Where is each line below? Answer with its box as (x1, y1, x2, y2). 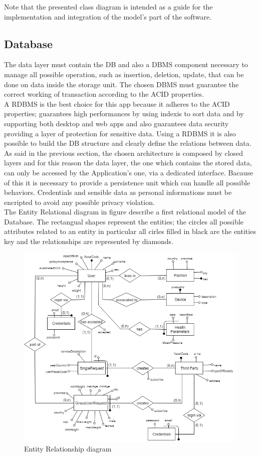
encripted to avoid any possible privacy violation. (4, 196, 155, 207)
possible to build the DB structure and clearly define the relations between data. (4, 138, 251, 148)
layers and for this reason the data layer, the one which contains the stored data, (4, 157, 252, 168)
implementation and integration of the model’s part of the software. (4, 11, 212, 22)
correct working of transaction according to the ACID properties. (4, 89, 204, 99)
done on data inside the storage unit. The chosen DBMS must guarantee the (4, 79, 239, 89)
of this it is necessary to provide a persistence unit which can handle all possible (4, 177, 250, 187)
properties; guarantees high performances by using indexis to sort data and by (4, 108, 244, 119)
